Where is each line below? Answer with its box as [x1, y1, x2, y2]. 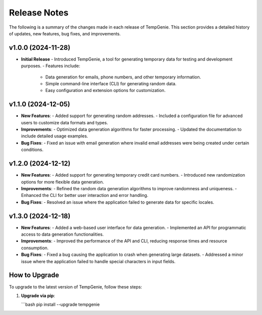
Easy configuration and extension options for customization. [45, 88, 166, 93]
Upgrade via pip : [21, 293, 55, 299]
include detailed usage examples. [21, 133, 88, 139]
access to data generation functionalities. [21, 231, 104, 237]
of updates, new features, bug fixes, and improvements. [9, 30, 121, 36]
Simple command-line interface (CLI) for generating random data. [45, 81, 177, 87]
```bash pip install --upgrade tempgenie [21, 301, 100, 307]
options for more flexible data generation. [21, 179, 104, 185]
